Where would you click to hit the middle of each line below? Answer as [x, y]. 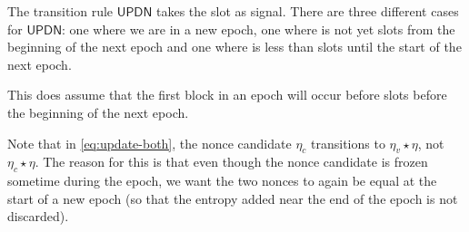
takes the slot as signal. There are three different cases [308, 11]
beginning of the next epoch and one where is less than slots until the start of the [234, 47]
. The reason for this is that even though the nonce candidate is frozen [231, 162]
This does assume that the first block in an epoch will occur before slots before [227, 95]
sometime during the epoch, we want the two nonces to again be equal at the [222, 181]
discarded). [38, 216]
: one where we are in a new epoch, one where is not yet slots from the [259, 29]
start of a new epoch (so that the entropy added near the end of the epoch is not [233, 198]
